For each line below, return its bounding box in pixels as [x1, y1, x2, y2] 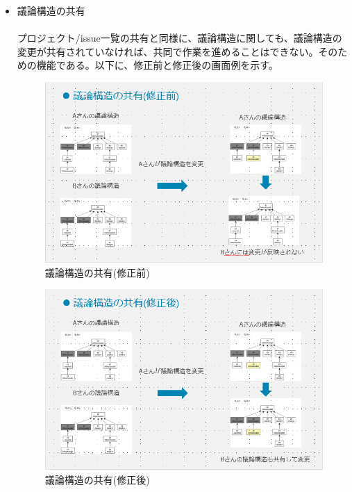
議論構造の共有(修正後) [44, 472, 150, 486]
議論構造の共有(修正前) [44, 265, 150, 279]
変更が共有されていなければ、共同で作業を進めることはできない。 [17, 44, 319, 58]
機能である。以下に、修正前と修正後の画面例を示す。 [36, 58, 278, 72]
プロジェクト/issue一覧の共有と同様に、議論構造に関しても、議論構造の [17, 31, 342, 45]
